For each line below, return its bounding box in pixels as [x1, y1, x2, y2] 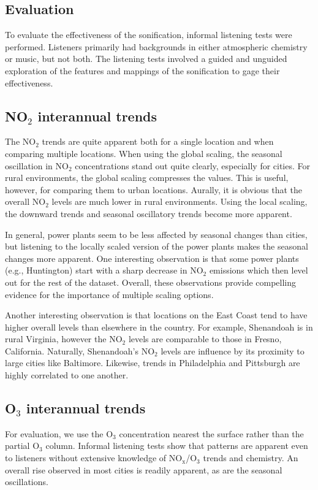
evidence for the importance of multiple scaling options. [5, 288, 214, 301]
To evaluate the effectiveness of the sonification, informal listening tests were [5, 28, 292, 41]
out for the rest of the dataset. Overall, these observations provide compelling [5, 275, 297, 288]
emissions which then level [209, 264, 308, 277]
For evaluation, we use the [5, 427, 104, 440]
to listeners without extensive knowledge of [5, 451, 167, 464]
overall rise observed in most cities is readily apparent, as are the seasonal [5, 463, 282, 476]
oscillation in [5, 159, 53, 172]
